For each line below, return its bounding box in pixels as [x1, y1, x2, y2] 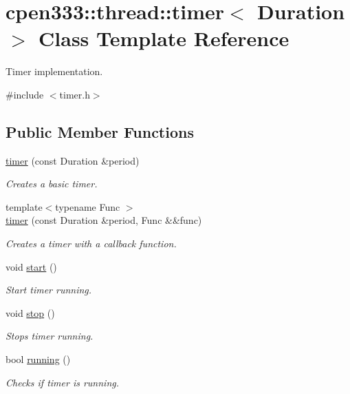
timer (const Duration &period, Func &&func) [6, 213, 202, 227]
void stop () [6, 305, 55, 320]
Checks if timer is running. [6, 375, 119, 389]
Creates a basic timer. [6, 176, 98, 191]
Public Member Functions [6, 121, 194, 142]
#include [6, 87, 44, 101]
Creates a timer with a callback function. [6, 236, 177, 251]
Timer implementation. [6, 64, 103, 79]
